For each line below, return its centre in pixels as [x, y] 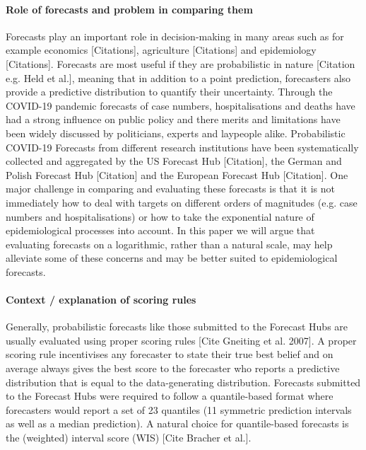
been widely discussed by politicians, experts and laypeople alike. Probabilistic [176, 133]
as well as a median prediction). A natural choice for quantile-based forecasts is [177, 423]
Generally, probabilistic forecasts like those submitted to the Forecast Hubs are [177, 327]
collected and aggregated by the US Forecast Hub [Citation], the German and [174, 161]
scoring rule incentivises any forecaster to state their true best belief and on [170, 354]
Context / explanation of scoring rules [101, 300]
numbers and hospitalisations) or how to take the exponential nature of [160, 216]
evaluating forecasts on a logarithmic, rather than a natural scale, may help [169, 244]
